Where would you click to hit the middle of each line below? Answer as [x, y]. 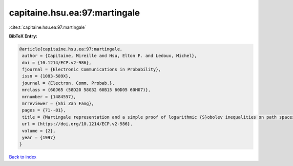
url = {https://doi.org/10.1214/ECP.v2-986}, [77, 124]
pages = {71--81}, [44, 110]
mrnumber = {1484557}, [49, 97]
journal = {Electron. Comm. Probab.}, [68, 83]
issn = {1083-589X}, [47, 76]
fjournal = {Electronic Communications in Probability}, [92, 70]
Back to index [23, 157]
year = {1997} [39, 138]
